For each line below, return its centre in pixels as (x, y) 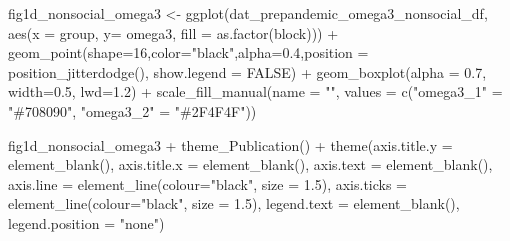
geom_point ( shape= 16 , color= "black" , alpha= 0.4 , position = (188, 52)
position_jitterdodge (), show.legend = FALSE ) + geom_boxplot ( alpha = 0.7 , (247, 71)
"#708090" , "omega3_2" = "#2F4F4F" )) (132, 110)
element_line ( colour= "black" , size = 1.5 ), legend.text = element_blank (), (234, 203)
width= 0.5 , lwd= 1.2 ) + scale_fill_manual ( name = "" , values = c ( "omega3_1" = (255, 91)
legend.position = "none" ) (86, 222)
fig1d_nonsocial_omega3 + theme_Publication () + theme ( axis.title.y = (230, 144)
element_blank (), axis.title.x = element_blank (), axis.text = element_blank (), (250, 164)
